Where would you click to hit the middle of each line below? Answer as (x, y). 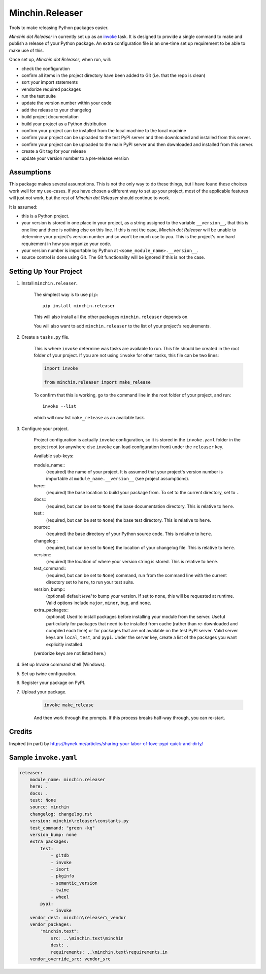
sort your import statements (50, 82)
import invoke (61, 368)
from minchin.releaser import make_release (98, 382)
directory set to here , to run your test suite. (90, 582)
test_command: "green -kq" (63, 828)
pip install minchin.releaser (79, 306)
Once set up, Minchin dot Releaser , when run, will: (60, 60)
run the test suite (39, 96)
